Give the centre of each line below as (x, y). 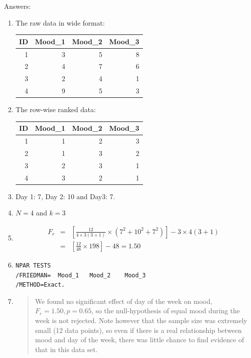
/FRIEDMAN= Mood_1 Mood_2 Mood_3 (81, 275)
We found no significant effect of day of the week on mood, (124, 301)
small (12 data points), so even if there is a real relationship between (139, 330)
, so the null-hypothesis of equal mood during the (166, 311)
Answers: (17, 6)
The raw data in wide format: (60, 22)
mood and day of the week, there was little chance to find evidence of (139, 340)
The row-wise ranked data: (56, 109)
